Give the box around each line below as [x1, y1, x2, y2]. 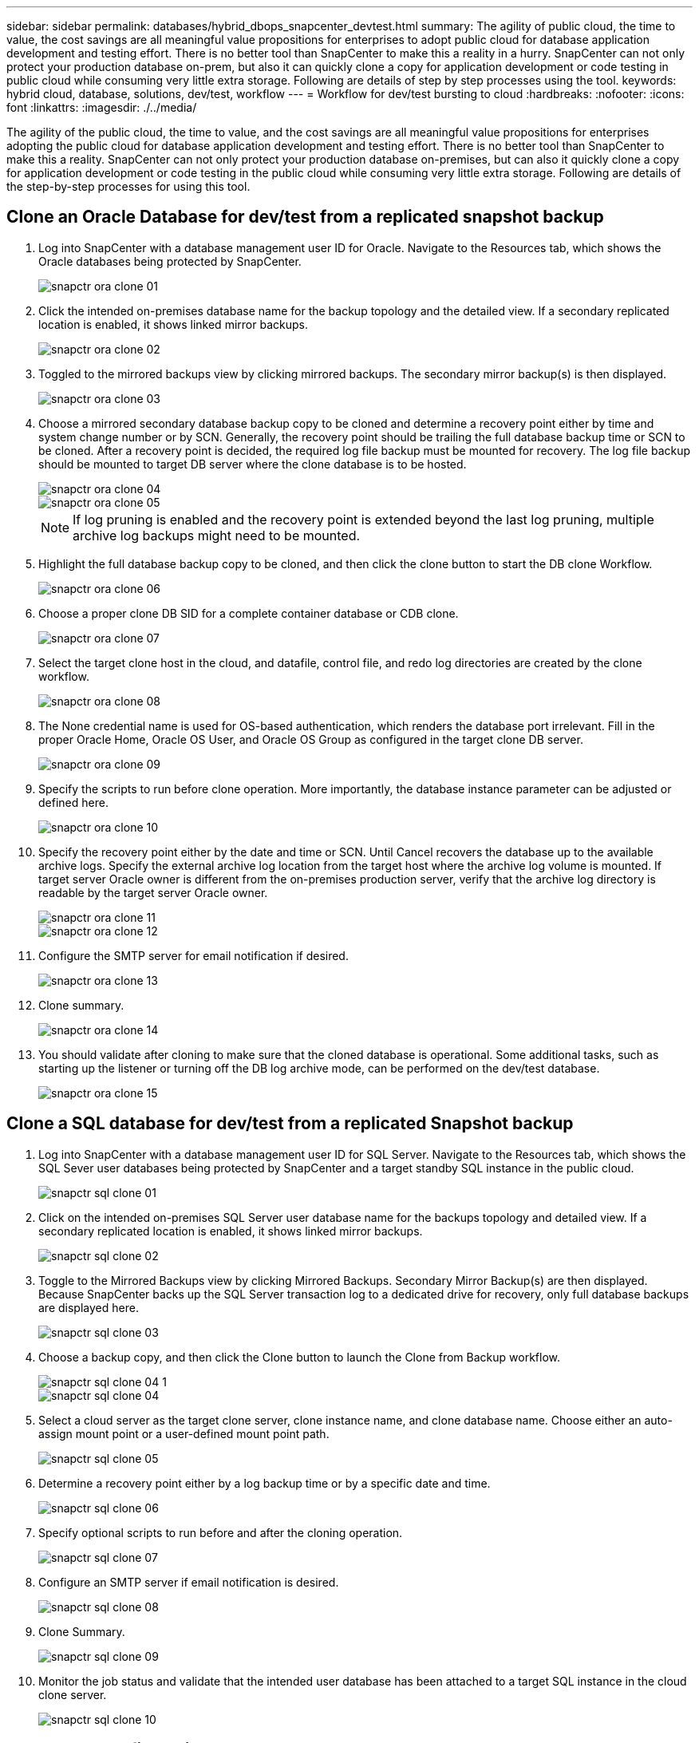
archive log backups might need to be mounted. [73, 527, 361, 543]
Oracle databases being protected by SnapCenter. [38, 254, 302, 268]
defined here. [38, 795, 109, 809]
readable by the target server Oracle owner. [38, 885, 268, 899]
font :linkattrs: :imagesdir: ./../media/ [6, 101, 197, 114]
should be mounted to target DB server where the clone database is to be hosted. [38, 457, 467, 471]
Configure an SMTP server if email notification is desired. [38, 1575, 339, 1589]
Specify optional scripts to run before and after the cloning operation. [38, 1525, 403, 1539]
